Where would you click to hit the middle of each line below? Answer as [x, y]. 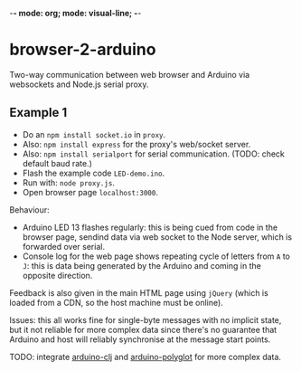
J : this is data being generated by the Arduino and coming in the [142, 265]
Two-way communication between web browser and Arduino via [130, 74]
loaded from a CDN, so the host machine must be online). [116, 302]
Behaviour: [29, 209]
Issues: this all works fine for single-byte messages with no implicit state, [146, 319]
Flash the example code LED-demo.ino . [94, 173]
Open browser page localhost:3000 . [90, 192]
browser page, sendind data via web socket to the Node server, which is [157, 237]
